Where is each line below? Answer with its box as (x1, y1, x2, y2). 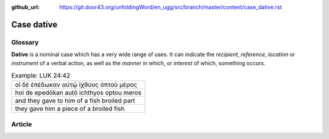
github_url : (11, 4, 40, 10)
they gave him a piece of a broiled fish (15, 104, 125, 113)
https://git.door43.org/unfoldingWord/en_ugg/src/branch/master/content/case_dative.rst (59, 4, 282, 10)
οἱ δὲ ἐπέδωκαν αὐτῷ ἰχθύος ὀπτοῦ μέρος (15, 80, 138, 89)
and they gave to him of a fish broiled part (15, 96, 135, 105)
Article (11, 119, 32, 128)
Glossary (11, 38, 39, 46)
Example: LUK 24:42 (11, 71, 71, 80)
